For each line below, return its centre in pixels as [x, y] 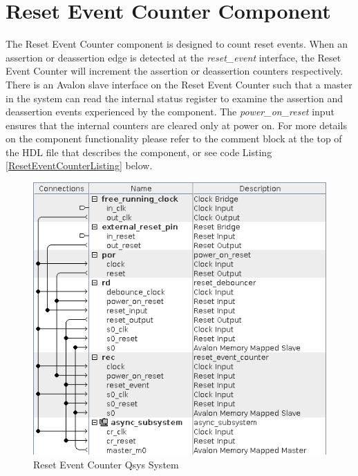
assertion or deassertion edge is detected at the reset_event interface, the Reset [173, 57]
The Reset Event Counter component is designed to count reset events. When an [177, 44]
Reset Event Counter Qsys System [106, 465]
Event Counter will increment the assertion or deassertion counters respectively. [175, 71]
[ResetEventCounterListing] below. [79, 165]
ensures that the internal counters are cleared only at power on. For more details [176, 125]
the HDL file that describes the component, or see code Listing [139, 152]
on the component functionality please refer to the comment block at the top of [174, 139]
